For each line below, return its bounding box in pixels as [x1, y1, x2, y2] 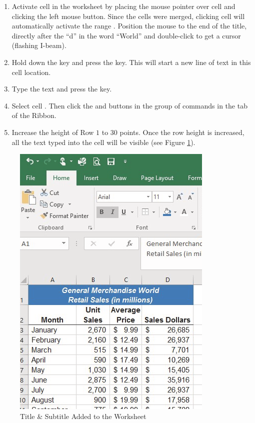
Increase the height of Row [11, 126, 94, 137]
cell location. [11, 66, 51, 77]
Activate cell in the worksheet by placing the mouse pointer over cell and [11, 1, 235, 11]
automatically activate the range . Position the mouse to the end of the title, [11, 20, 247, 31]
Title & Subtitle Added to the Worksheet [20, 410, 146, 421]
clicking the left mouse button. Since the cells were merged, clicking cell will [11, 10, 245, 21]
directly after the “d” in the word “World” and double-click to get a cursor [11, 30, 241, 40]
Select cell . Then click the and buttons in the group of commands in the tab [11, 100, 247, 110]
